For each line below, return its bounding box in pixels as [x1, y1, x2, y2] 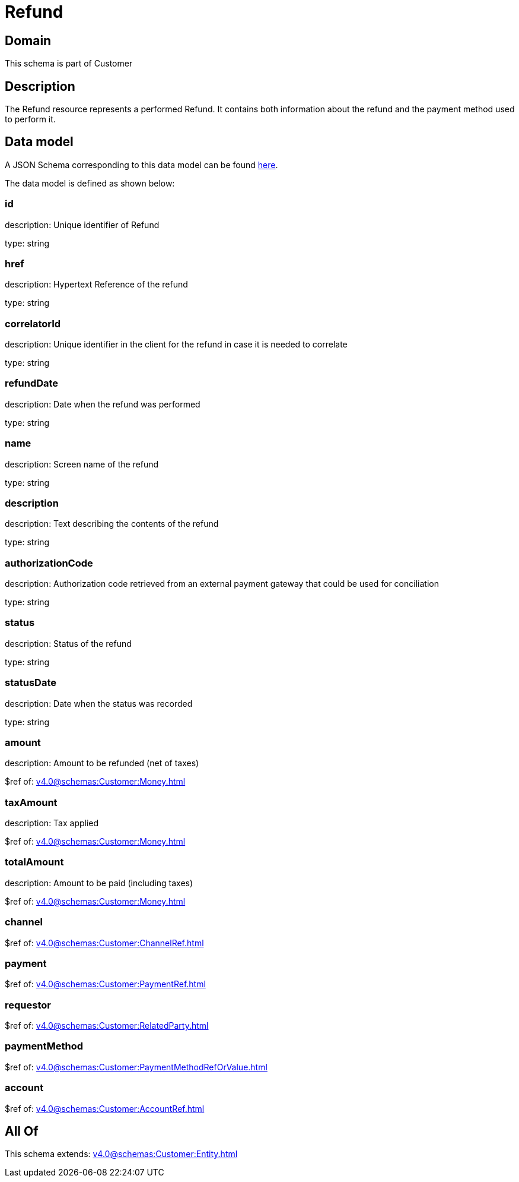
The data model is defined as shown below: [5, 178, 175, 188]
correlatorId [5, 317, 61, 330]
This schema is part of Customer [5, 58, 133, 69]
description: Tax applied [5, 818, 99, 829]
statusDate [5, 677, 56, 689]
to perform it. [5, 114, 56, 125]
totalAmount [5, 856, 64, 868]
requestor [5, 998, 51, 1011]
